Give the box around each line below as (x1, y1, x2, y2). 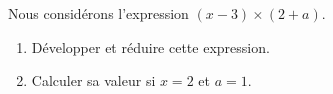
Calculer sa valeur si (31, 70, 156, 91)
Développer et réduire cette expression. (31, 36, 270, 57)
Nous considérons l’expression (8, 3, 189, 23)
